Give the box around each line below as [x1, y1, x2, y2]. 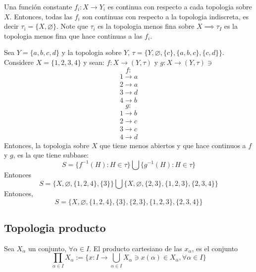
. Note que [56, 21, 88, 31]
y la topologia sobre [61, 47, 122, 57]
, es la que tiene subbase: [13, 150, 89, 160]
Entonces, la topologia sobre [4, 140, 90, 150]
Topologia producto [4, 220, 106, 235]
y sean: [83, 56, 104, 67]
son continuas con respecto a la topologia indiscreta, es [82, 11, 249, 21]
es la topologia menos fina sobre [98, 21, 195, 31]
